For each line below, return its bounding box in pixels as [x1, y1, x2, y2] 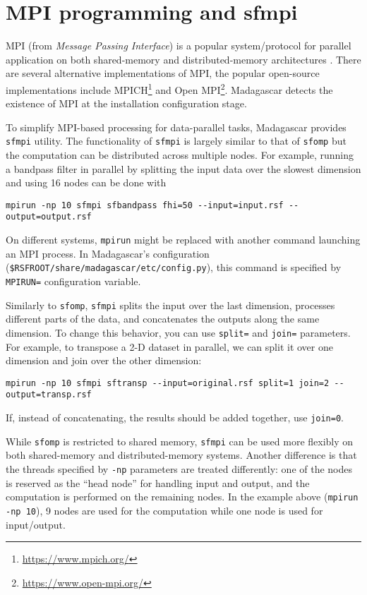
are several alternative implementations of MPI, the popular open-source [6, 66, 320, 80]
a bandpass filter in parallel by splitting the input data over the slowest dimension [6, 161, 361, 176]
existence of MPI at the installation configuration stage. [6, 96, 247, 111]
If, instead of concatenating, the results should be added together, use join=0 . [6, 410, 344, 425]
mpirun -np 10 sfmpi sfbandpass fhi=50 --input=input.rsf [6, 200, 284, 210]
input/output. [6, 517, 66, 531]
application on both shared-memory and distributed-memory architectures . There [6, 52, 361, 66]
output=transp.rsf [6, 390, 92, 400]
